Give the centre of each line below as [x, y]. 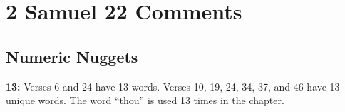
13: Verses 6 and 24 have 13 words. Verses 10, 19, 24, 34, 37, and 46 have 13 [173, 86]
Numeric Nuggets [72, 56]
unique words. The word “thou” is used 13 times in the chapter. [145, 100]
